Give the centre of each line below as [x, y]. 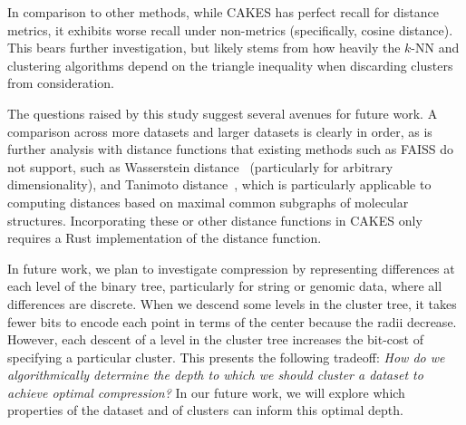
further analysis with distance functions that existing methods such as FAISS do [231, 149]
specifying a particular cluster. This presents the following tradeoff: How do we [226, 357]
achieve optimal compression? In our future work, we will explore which [206, 392]
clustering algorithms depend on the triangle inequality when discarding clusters [230, 65]
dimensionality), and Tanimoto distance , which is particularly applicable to [219, 184]
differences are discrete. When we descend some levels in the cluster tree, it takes [232, 303]
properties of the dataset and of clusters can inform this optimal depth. [205, 410]
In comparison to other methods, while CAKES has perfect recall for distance [223, 12]
